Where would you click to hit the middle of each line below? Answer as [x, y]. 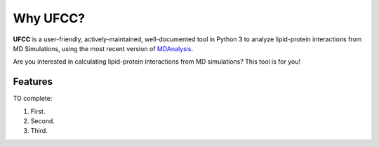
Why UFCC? [49, 18]
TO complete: [33, 99]
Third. [39, 131]
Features [33, 82]
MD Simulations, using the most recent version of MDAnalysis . [103, 48]
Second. [43, 121]
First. [38, 111]
